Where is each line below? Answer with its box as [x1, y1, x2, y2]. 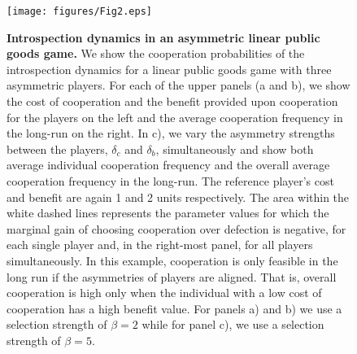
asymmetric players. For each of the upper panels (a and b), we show [7, 76, 350, 94]
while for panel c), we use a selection [141, 316, 324, 333]
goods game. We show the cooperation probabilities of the [7, 45, 305, 62]
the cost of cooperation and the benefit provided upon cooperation [7, 93, 338, 110]
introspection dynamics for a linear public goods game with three [7, 60, 332, 77]
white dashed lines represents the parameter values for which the [7, 204, 329, 221]
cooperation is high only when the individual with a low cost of [7, 284, 322, 301]
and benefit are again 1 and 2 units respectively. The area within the [7, 188, 350, 205]
